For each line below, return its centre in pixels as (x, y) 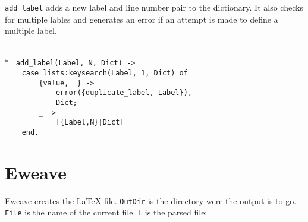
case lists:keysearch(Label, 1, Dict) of (105, 73)
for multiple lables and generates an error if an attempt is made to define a (142, 19)
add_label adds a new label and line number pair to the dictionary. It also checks (154, 7)
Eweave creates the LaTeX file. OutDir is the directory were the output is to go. (151, 200)
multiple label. (31, 31)
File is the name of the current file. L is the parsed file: (106, 212)
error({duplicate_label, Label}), (124, 93)
